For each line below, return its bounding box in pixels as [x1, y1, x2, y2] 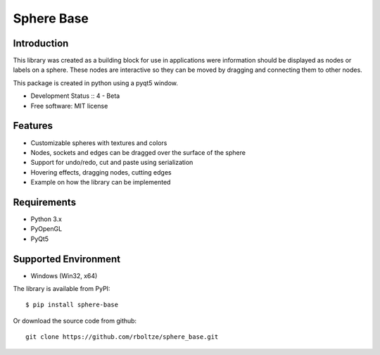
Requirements [13, 196, 77, 208]
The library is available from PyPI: [13, 285, 110, 293]
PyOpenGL [30, 225, 63, 233]
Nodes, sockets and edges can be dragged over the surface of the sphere [30, 148, 246, 156]
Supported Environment [13, 253, 121, 265]
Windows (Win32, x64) [30, 271, 98, 280]
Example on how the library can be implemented [30, 178, 171, 187]
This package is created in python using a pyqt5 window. [13, 78, 179, 87]
